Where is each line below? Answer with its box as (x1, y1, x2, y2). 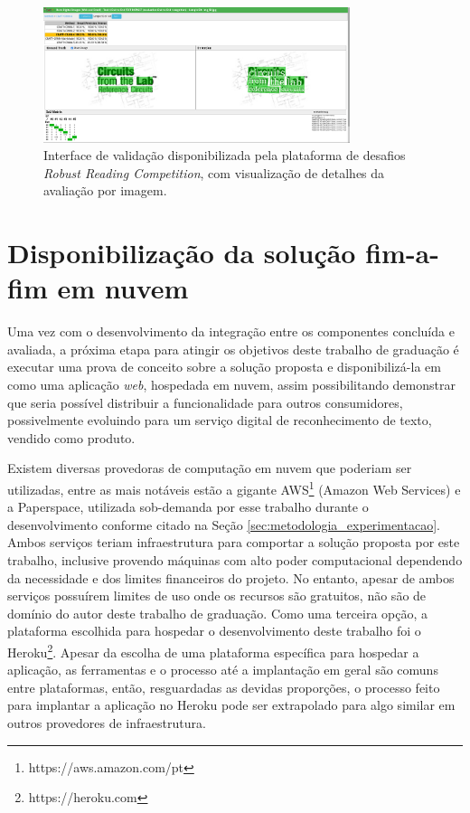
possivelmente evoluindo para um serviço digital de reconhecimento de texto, (7, 411, 432, 430)
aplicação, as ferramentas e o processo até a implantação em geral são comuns (7, 660, 438, 679)
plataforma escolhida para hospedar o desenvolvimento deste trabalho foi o (7, 621, 421, 640)
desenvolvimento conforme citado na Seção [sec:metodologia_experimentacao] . (7, 515, 440, 534)
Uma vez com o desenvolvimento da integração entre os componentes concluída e (7, 322, 455, 341)
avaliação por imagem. (43, 181, 167, 200)
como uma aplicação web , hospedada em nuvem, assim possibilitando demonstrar (7, 375, 456, 393)
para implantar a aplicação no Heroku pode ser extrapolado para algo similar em (7, 695, 456, 714)
